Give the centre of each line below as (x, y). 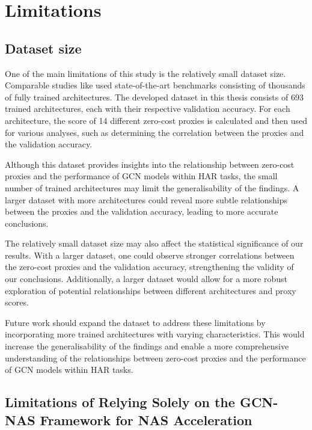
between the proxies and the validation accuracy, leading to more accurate (142, 211)
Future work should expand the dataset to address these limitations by (135, 322)
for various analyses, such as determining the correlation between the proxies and (154, 132)
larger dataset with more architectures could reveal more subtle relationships (146, 199)
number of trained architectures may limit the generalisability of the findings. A (152, 187)
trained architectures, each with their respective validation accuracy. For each (148, 109)
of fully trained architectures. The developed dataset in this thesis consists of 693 (154, 97)
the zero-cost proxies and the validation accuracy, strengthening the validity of (149, 267)
